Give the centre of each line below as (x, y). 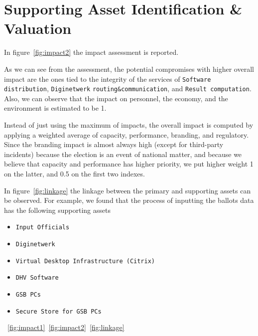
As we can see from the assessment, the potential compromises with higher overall (129, 69)
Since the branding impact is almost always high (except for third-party (114, 144)
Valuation (38, 28)
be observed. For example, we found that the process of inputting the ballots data (129, 200)
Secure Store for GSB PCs (59, 311)
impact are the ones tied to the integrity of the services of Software (108, 79)
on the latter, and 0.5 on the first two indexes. (74, 173)
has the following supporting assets (57, 210)
